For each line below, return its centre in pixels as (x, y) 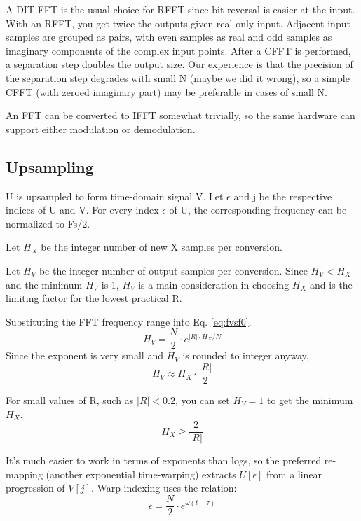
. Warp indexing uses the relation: (164, 488)
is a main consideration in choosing (214, 284)
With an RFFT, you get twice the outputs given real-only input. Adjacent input (178, 23)
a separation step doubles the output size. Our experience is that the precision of (179, 64)
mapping (24, 474)
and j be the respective (283, 196)
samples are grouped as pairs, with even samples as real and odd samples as (169, 37)
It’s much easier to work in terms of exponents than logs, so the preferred (164, 460)
